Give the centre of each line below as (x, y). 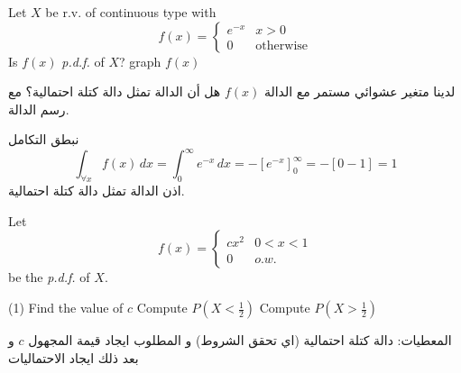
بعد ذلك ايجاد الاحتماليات (74, 357)
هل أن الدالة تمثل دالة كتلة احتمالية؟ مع (115, 91)
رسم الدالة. (39, 109)
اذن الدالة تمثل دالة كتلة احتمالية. (97, 191)
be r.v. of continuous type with (131, 12)
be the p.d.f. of (49, 277)
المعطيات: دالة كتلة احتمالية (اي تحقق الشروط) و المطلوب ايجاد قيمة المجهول (240, 340)
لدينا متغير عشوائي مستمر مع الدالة (360, 91)
